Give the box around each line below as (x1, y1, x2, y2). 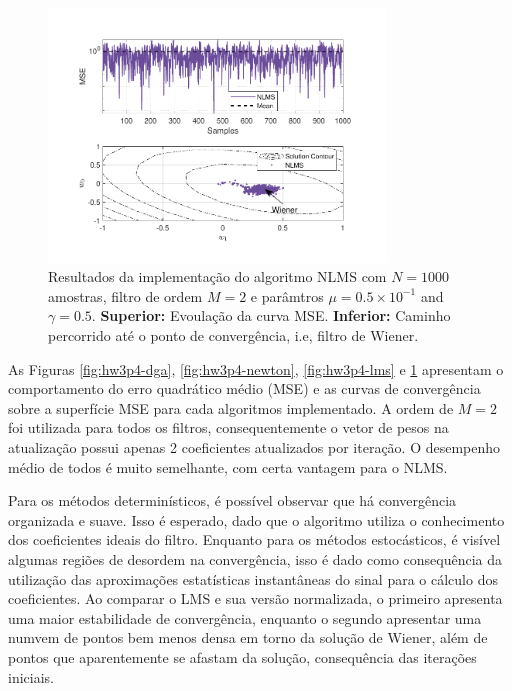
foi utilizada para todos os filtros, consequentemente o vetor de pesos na (8, 417, 449, 438)
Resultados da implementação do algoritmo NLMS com (48, 266, 387, 287)
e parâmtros (250, 285, 324, 306)
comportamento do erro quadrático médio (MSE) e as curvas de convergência (8, 378, 481, 399)
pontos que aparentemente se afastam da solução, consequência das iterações (8, 646, 477, 667)
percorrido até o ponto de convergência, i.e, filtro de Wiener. (48, 325, 419, 346)
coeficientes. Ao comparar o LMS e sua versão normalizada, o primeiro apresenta (8, 588, 503, 609)
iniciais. (8, 666, 54, 687)
